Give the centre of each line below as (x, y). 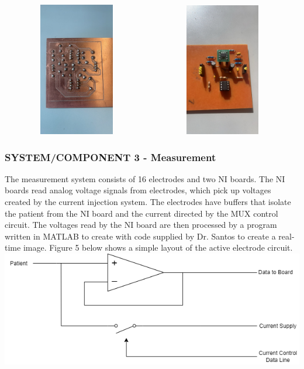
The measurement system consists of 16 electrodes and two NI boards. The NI (145, 178)
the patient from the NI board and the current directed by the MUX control (141, 213)
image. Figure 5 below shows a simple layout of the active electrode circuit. (158, 247)
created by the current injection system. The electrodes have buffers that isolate (148, 201)
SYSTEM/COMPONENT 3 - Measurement (110, 157)
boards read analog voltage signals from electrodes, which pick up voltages (138, 190)
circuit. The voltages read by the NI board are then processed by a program (141, 225)
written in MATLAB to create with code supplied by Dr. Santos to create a (140, 236)
